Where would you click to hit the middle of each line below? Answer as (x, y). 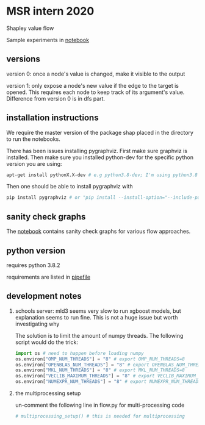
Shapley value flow (30, 28)
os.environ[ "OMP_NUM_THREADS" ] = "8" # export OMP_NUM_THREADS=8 (100, 359)
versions (23, 59)
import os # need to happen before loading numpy (80, 353)
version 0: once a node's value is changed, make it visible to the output (96, 74)
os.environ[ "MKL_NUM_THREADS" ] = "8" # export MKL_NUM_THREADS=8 (100, 370)
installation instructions (52, 118)
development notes (44, 296)
